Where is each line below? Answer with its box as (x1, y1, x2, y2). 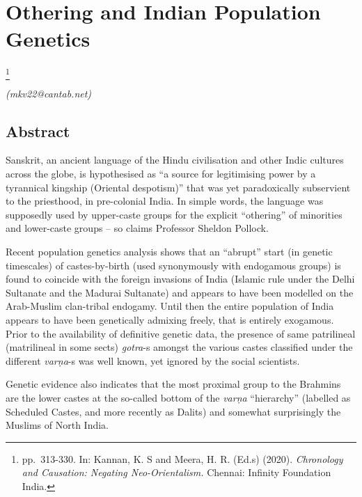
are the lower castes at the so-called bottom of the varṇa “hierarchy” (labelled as (6, 390, 351, 404)
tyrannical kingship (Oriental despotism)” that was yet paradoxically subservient (6, 180, 351, 194)
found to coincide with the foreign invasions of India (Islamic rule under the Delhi (6, 271, 355, 286)
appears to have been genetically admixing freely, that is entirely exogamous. (6, 312, 334, 326)
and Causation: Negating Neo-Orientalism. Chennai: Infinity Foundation (22, 465, 331, 480)
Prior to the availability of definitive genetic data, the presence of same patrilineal (6, 326, 356, 340)
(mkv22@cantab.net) (6, 86, 92, 100)
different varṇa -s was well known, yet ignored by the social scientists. (6, 353, 300, 368)
